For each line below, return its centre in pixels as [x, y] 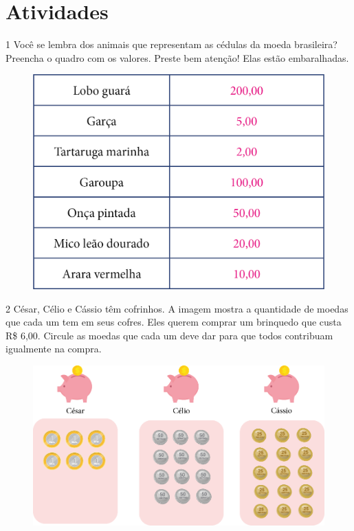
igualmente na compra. [54, 349]
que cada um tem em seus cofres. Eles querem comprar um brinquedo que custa [174, 322]
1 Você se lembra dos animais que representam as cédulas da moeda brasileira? [172, 44]
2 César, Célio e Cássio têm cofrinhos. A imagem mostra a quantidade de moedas [177, 308]
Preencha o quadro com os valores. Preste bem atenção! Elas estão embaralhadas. [177, 57]
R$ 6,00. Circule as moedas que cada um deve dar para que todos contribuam [169, 335]
